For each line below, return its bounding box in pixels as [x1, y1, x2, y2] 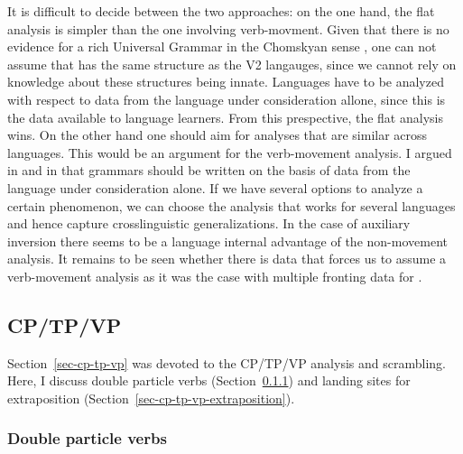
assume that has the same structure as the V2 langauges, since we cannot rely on [7, 54, 457, 73]
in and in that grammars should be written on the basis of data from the [7, 161, 411, 180]
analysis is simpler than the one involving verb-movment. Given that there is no [7, 19, 449, 38]
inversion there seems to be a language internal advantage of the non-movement [7, 231, 448, 250]
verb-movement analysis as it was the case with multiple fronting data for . [7, 266, 422, 285]
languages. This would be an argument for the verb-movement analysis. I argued [7, 143, 452, 162]
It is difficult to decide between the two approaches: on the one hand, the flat [7, 2, 435, 20]
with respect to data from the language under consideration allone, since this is [7, 89, 446, 108]
